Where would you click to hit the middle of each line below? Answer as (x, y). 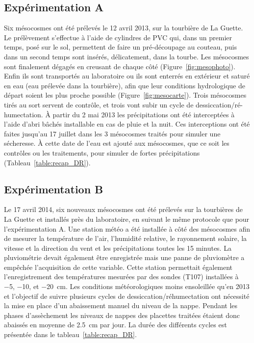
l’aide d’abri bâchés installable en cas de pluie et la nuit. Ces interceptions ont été (127, 124)
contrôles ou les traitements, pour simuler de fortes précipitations (102, 152)
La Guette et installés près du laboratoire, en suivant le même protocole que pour (127, 219)
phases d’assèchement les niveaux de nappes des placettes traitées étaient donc (122, 315)
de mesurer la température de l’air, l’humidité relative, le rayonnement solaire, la (126, 238)
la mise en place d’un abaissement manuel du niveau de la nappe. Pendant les (121, 305)
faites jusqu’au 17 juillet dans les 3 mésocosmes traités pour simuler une (112, 133)
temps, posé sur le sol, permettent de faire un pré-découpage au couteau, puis (120, 47)
